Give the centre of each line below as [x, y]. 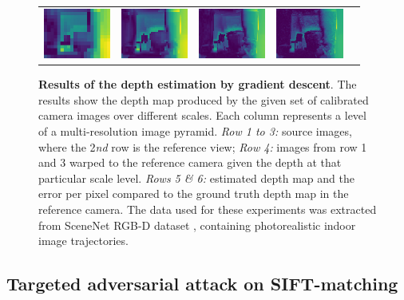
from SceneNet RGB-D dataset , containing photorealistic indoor [197, 225]
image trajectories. [83, 241]
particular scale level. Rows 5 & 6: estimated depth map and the [196, 178]
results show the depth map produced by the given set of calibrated [204, 99]
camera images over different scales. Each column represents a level [202, 115]
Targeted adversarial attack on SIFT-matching [202, 284]
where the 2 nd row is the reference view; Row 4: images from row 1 [203, 146]
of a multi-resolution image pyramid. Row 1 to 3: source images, [195, 131]
